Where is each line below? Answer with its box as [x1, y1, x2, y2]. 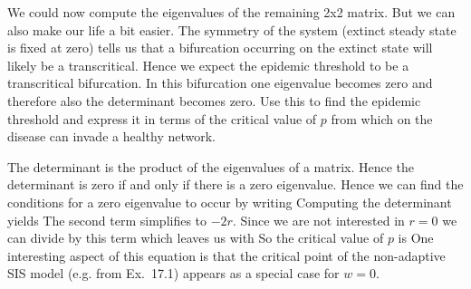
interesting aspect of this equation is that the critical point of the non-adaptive [7, 246, 446, 265]
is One [398, 228, 434, 247]
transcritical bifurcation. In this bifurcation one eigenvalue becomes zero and [7, 73, 433, 92]
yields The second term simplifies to [7, 210, 207, 229]
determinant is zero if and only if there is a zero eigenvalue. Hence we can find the [7, 175, 464, 194]
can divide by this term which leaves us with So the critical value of [7, 228, 384, 247]
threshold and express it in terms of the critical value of [7, 109, 317, 128]
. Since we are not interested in [232, 210, 405, 229]
